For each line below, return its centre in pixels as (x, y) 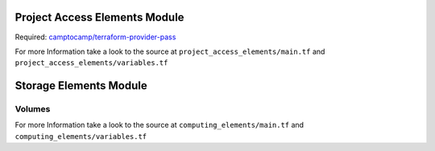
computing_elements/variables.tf (81, 136)
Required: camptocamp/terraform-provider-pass (95, 37)
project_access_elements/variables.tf (91, 63)
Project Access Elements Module (99, 17)
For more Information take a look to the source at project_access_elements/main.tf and (170, 51)
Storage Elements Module (81, 86)
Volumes (33, 109)
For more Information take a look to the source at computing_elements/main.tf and (159, 125)
